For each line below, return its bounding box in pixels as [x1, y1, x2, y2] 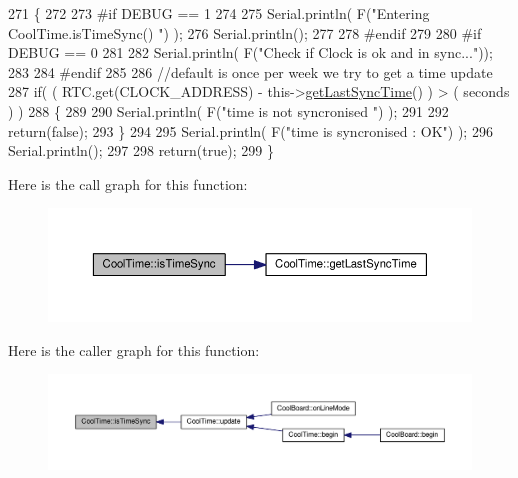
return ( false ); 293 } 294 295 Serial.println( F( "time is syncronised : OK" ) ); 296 [8, 120, 493, 141]
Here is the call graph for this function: [8, 173, 248, 194]
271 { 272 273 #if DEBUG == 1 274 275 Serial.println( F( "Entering [8, 3, 430, 23]
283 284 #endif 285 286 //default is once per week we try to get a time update [8, 61, 493, 82]
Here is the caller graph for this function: [8, 339, 260, 360]
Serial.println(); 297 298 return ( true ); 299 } [8, 140, 274, 161]
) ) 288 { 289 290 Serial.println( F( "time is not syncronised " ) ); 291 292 [8, 100, 449, 121]
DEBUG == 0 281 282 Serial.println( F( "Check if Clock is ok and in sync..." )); [8, 42, 493, 63]
